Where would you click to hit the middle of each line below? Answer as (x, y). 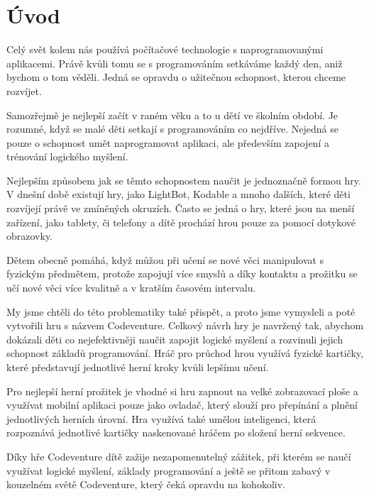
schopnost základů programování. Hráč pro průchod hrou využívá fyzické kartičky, (185, 353)
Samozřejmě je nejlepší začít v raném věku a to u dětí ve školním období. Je (172, 115)
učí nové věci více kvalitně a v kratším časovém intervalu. (131, 288)
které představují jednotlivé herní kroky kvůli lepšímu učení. (138, 367)
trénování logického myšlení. (67, 156)
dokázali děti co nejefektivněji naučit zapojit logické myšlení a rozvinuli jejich (175, 339)
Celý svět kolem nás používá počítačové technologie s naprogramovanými (165, 49)
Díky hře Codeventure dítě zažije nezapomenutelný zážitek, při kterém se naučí (179, 456)
